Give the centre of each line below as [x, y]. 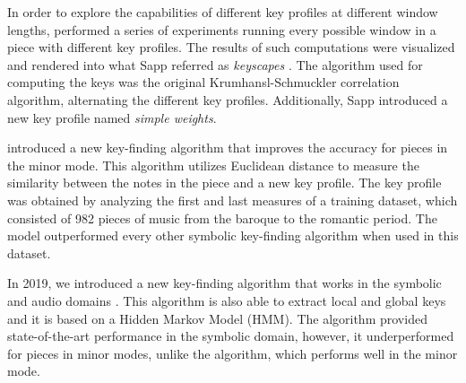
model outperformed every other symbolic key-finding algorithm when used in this [233, 235]
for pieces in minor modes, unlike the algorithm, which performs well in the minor [233, 353]
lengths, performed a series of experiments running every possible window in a [222, 29]
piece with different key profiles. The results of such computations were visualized [231, 47]
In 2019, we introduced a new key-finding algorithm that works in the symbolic [224, 283]
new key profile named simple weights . [112, 117]
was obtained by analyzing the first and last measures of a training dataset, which [233, 200]
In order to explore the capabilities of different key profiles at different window [223, 12]
